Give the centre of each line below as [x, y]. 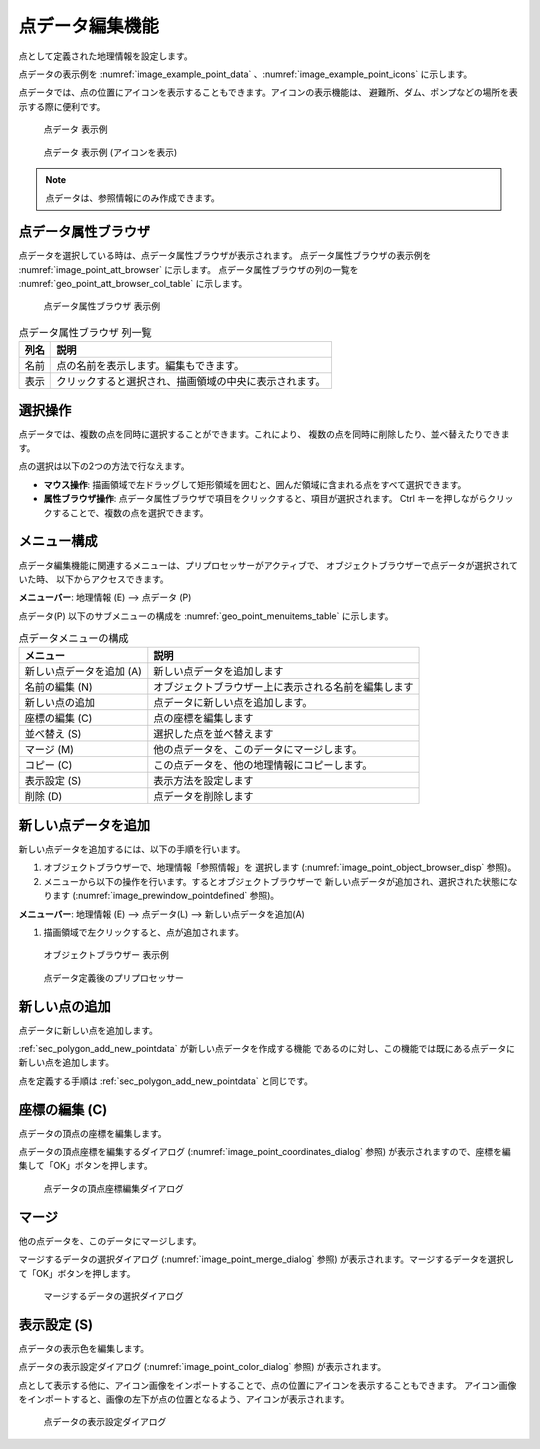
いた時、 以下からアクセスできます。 [93, 579]
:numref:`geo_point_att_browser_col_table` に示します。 [133, 283]
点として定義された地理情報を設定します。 [106, 56]
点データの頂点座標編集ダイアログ [113, 1188]
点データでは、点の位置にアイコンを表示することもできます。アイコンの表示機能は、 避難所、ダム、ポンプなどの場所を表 [268, 92]
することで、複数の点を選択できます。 [130, 512]
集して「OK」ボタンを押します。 [86, 1166]
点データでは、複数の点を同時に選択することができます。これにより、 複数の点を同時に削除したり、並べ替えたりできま [264, 434]
